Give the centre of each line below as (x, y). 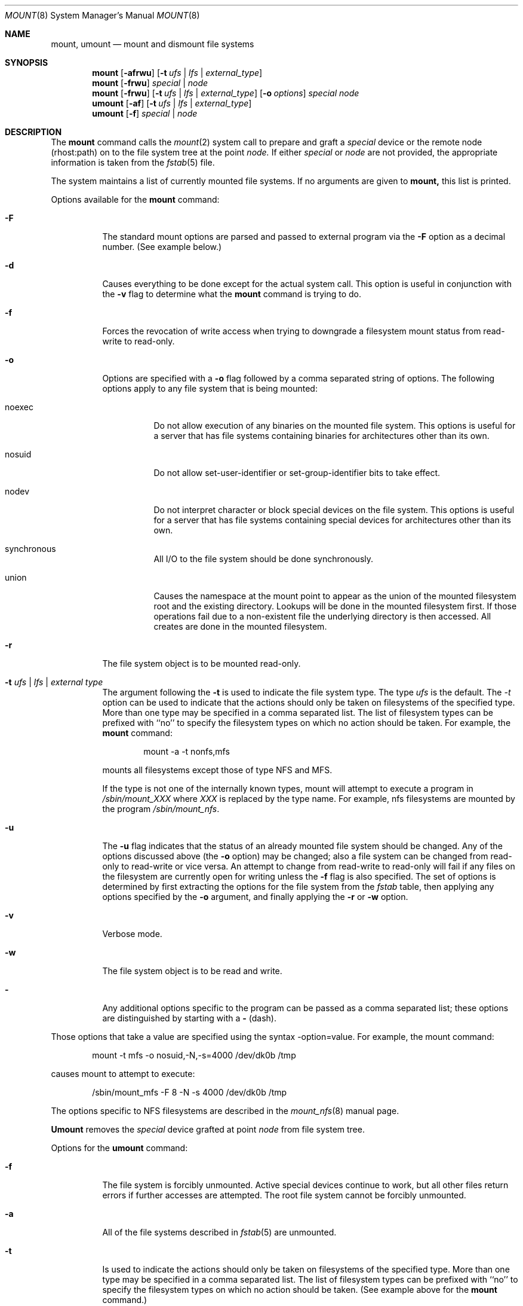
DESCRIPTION (33, 132)
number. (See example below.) (162, 247)
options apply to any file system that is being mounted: (210, 388)
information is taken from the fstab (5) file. (133, 162)
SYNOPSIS (27, 62)
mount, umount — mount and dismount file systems (153, 44)
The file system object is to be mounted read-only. (201, 663)
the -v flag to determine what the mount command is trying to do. (232, 294)
